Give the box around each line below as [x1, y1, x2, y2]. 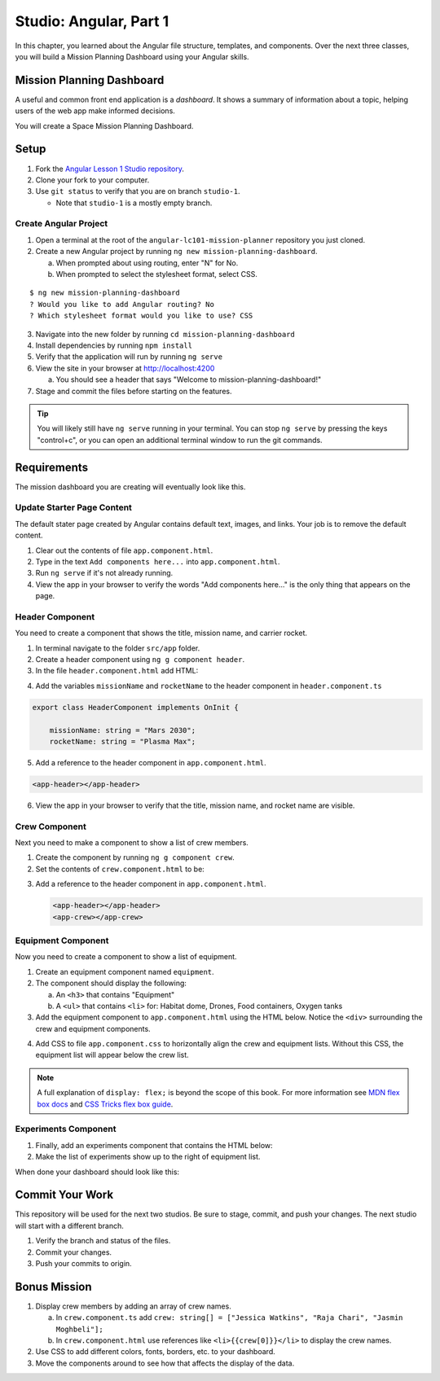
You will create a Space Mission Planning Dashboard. [15, 121, 194, 130]
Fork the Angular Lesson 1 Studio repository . [35, 164, 185, 173]
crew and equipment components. [35, 1024, 151, 1033]
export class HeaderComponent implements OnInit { [32, 703, 240, 712]
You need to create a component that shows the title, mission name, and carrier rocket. [15, 628, 307, 638]
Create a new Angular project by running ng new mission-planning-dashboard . [35, 247, 318, 256]
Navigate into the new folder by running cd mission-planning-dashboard [35, 329, 295, 339]
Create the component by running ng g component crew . [35, 853, 235, 862]
